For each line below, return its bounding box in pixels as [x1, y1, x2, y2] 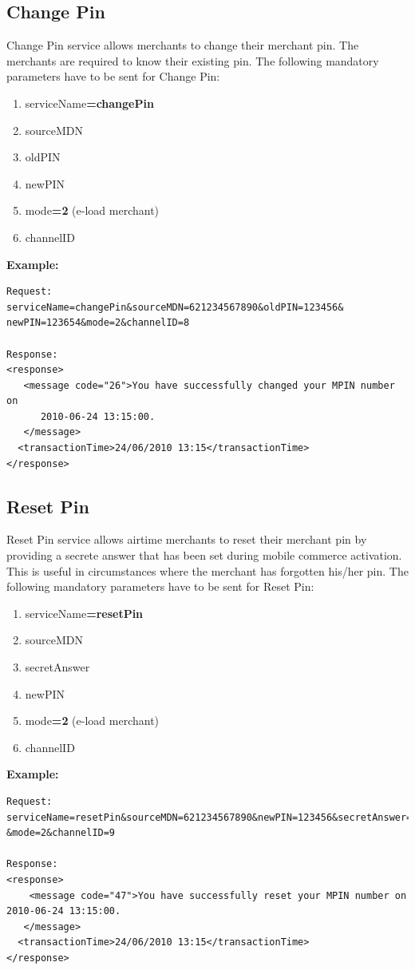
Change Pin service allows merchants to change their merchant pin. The [6, 37, 359, 53]
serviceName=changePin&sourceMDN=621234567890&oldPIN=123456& [6, 301, 344, 313]
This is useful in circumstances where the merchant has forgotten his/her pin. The [6, 562, 409, 579]
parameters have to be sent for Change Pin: [6, 68, 220, 85]
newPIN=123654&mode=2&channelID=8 [6, 317, 190, 329]
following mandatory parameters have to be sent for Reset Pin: [6, 578, 314, 595]
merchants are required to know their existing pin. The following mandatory [6, 52, 379, 69]
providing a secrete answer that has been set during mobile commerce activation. [6, 547, 402, 564]
